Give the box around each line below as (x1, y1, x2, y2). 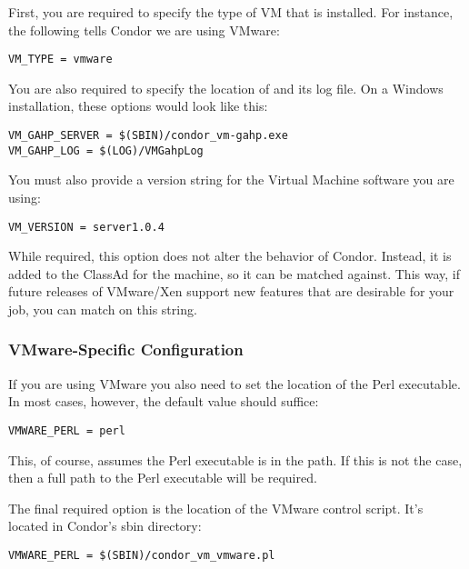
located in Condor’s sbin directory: (8, 516, 202, 535)
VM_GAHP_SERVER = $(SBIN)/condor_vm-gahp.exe (8, 129, 288, 143)
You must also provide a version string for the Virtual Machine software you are (8, 170, 454, 189)
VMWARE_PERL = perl (8, 424, 125, 437)
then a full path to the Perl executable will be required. (8, 468, 317, 487)
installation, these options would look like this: (8, 96, 268, 115)
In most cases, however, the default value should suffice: (8, 392, 319, 411)
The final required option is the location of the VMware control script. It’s (8, 498, 424, 517)
